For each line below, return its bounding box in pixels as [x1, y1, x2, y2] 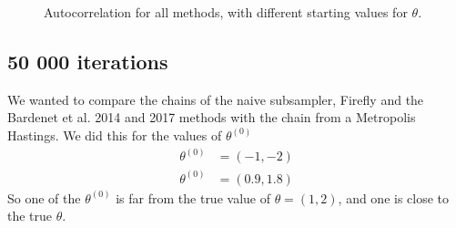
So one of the [7, 188, 81, 207]
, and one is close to [338, 188, 450, 207]
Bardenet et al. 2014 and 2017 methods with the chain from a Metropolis [7, 108, 416, 127]
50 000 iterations [7, 47, 168, 75]
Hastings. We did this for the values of [7, 125, 222, 144]
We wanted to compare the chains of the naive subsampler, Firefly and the [7, 89, 424, 109]
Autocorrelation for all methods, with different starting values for [44, 3, 408, 21]
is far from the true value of [116, 188, 270, 207]
